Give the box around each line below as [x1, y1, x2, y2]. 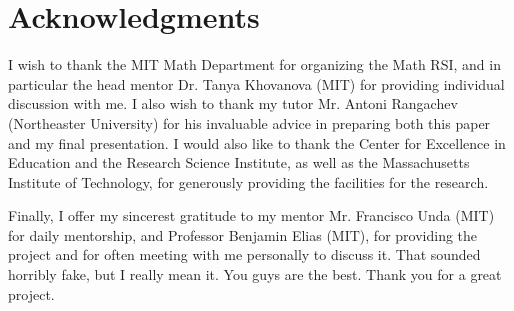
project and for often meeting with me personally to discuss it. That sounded [8, 244, 481, 265]
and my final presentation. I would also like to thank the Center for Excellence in [8, 132, 506, 153]
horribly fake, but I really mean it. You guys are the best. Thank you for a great [8, 264, 502, 285]
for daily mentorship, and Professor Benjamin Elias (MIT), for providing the [8, 224, 478, 245]
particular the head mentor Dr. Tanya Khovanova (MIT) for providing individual [8, 73, 505, 94]
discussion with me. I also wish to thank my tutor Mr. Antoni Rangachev [8, 93, 458, 114]
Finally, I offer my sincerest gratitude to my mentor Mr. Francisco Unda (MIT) [8, 205, 495, 226]
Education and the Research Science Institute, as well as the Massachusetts [8, 152, 470, 173]
